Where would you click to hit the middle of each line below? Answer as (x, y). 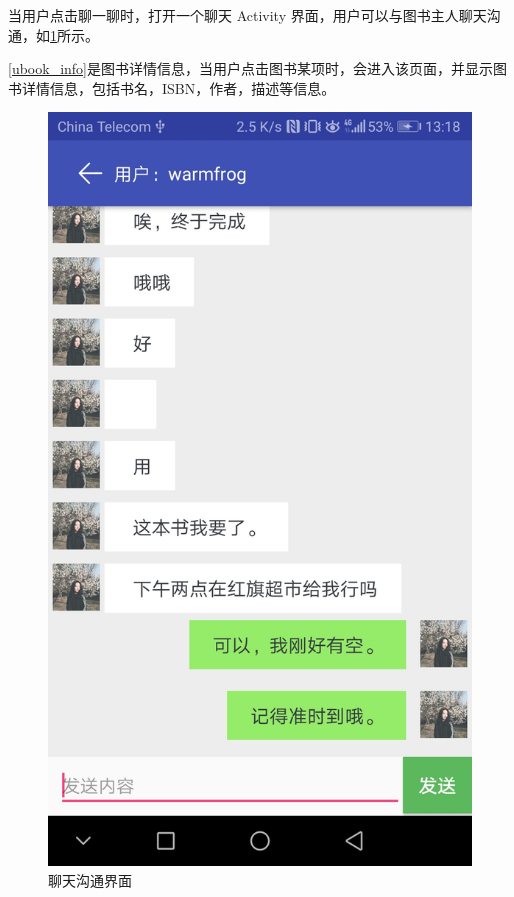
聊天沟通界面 (90, 879)
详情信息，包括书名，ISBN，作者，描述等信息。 (178, 87)
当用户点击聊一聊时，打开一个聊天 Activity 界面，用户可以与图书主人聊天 (247, 15)
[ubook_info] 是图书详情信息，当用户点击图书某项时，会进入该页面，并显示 (250, 68)
